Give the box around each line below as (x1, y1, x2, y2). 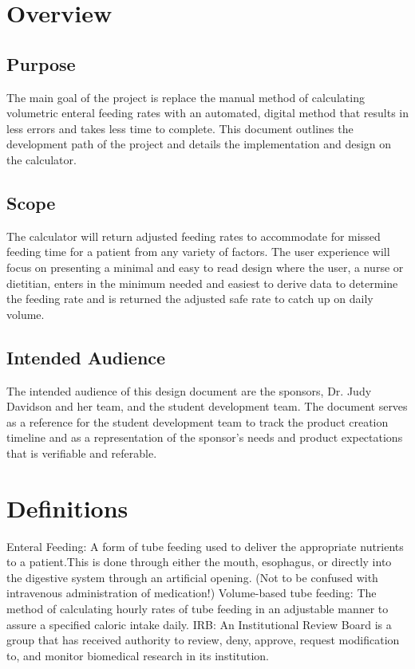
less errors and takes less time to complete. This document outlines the (6, 120, 354, 136)
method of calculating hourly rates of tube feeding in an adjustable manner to (6, 600, 389, 616)
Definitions (6, 491, 128, 524)
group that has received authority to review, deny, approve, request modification (6, 632, 400, 648)
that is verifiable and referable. (6, 444, 157, 461)
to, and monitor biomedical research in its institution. (6, 647, 269, 663)
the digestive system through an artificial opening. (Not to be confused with (6, 569, 378, 585)
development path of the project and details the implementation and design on (6, 136, 392, 152)
